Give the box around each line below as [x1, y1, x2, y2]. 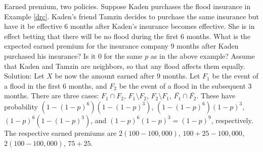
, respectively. [211, 115, 253, 125]
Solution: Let [4, 70, 45, 81]
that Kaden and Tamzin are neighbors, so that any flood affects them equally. [4, 60, 245, 71]
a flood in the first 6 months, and [4, 80, 107, 91]
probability [4, 101, 38, 111]
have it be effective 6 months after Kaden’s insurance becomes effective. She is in [4, 21, 255, 31]
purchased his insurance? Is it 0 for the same [4, 50, 143, 61]
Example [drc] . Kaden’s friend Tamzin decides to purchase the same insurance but [4, 11, 259, 21]
